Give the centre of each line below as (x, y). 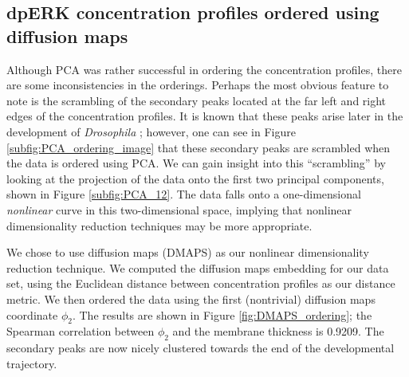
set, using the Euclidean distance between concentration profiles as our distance (201, 283)
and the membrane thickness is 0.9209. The (278, 331)
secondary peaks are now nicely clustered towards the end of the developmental (201, 348)
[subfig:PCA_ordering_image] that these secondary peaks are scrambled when (199, 147)
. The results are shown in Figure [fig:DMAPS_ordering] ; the (222, 314)
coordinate (32, 314)
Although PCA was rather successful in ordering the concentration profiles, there (204, 69)
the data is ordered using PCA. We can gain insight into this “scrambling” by (196, 163)
